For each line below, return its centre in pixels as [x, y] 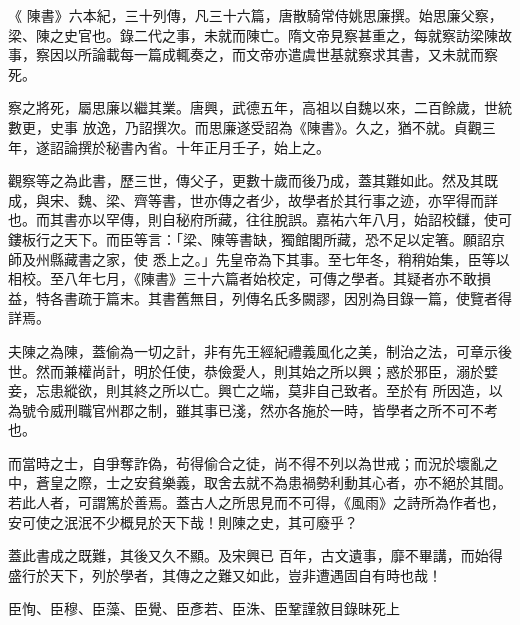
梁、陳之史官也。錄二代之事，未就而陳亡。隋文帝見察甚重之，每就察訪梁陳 [253, 34]
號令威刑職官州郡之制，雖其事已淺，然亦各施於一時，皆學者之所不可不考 [259, 409]
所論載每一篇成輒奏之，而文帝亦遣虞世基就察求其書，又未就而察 [287, 54]
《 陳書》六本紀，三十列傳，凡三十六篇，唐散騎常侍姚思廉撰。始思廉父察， [255, 15]
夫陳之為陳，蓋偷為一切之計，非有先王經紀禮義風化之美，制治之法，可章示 [253, 350]
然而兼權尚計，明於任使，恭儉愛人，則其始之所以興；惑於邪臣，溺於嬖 [266, 370]
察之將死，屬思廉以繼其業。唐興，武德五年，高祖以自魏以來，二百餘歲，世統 [260, 107]
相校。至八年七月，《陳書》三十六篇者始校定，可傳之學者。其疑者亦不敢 [242, 278]
